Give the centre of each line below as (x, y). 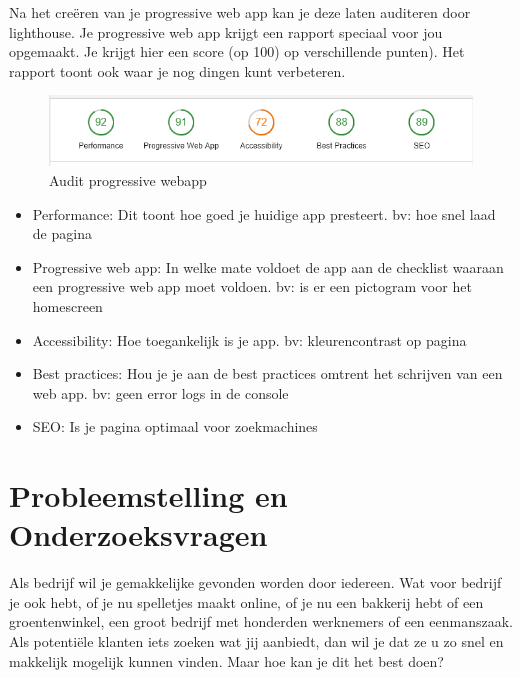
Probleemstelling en (148, 495)
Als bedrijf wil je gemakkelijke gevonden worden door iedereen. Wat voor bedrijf (255, 582)
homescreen (67, 305)
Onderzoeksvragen (138, 534)
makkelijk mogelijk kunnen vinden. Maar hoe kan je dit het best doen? (226, 660)
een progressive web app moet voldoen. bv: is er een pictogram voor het (252, 286)
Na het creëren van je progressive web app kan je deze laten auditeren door (240, 12)
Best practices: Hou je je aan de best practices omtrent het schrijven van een (267, 373)
